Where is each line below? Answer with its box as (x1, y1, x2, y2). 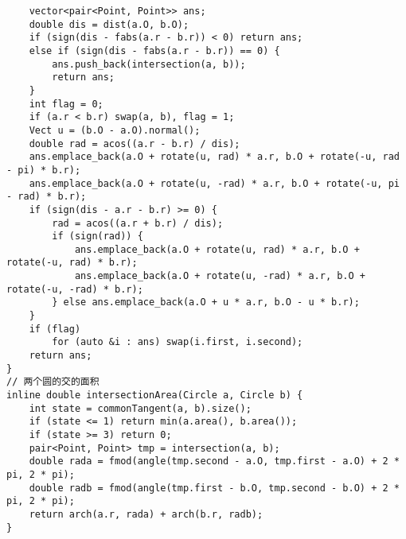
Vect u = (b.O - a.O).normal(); (29, 124, 201, 136)
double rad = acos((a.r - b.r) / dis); (29, 138, 240, 149)
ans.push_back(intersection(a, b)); (52, 58, 246, 70)
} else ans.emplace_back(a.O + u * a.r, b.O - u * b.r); (52, 297, 360, 308)
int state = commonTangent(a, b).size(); (29, 402, 252, 414)
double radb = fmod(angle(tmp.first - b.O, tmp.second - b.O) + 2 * (29, 482, 400, 494)
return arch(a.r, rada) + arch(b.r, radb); (29, 508, 264, 520)
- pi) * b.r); (6, 164, 81, 176)
